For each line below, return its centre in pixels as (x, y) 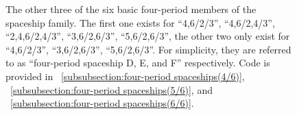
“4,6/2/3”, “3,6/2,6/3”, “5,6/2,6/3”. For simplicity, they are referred (148, 49)
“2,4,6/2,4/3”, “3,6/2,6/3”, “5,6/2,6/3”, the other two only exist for (148, 36)
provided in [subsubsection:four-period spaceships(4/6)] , (125, 76)
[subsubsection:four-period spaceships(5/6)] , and (111, 89)
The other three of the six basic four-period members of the (131, 9)
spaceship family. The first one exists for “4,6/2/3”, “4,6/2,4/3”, (140, 22)
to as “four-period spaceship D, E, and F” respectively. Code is (138, 63)
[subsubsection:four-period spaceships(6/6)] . (102, 103)
